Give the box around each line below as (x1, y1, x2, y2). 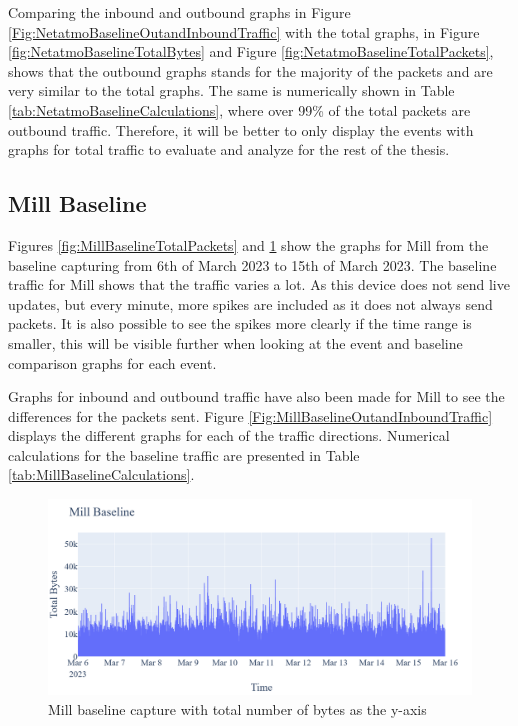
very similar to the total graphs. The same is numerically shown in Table (8, 80, 455, 101)
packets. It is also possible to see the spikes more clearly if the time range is (8, 313, 472, 334)
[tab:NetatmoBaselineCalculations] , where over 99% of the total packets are (8, 99, 471, 120)
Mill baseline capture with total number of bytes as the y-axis (48, 698, 427, 719)
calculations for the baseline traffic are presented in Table (8, 444, 360, 465)
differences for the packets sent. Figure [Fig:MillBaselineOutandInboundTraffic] (8, 405, 493, 426)
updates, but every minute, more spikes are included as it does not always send (8, 293, 493, 314)
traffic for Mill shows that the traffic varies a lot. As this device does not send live (8, 274, 510, 295)
